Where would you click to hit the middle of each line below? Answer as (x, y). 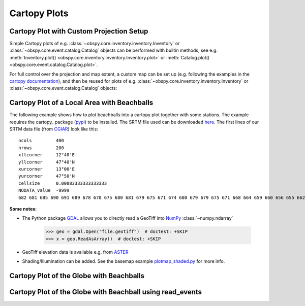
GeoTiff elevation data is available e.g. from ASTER (75, 252)
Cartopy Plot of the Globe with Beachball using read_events (106, 292)
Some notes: (23, 209)
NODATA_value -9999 (44, 191)
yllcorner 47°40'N (47, 162)
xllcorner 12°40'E (47, 155)
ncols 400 (41, 141)
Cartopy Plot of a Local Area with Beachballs (81, 103)
